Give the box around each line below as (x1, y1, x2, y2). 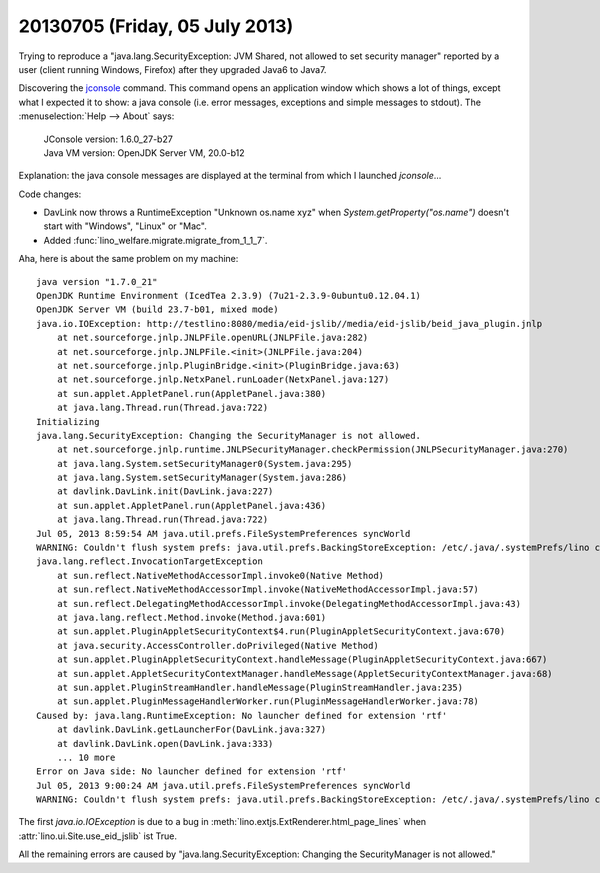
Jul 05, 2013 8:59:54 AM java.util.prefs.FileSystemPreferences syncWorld (36, 528, 411, 539)
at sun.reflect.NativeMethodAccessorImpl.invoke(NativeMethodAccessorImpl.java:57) (56, 584, 480, 595)
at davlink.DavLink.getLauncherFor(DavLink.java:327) (56, 724, 327, 735)
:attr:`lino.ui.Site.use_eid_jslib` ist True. (18, 830, 178, 842)
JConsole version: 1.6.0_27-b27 (43, 133, 174, 145)
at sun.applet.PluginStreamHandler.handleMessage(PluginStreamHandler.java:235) (56, 681, 464, 693)
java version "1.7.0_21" (36, 276, 158, 287)
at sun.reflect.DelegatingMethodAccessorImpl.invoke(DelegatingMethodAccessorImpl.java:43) (56, 598, 522, 609)
